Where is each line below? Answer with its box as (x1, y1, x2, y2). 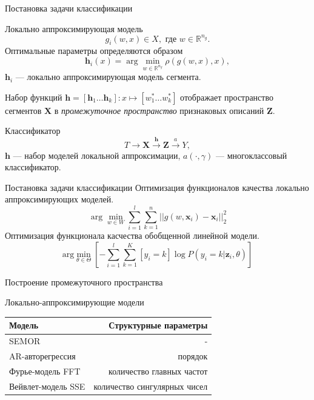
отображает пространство (180, 90, 273, 103)
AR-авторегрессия (9, 350, 76, 362)
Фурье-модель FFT (9, 364, 81, 377)
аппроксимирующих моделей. (5, 193, 114, 205)
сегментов (5, 104, 42, 116)
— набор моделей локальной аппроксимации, (13, 148, 181, 161)
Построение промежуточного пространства (5, 275, 163, 288)
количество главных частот (109, 364, 208, 377)
